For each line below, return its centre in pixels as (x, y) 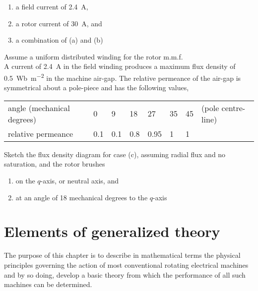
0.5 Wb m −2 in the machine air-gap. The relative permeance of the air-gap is (123, 77)
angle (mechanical (39, 108)
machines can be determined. (48, 284)
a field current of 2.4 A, (52, 6)
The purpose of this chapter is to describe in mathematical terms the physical (122, 255)
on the (25, 180)
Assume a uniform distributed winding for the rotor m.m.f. (94, 56)
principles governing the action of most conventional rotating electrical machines (126, 264)
